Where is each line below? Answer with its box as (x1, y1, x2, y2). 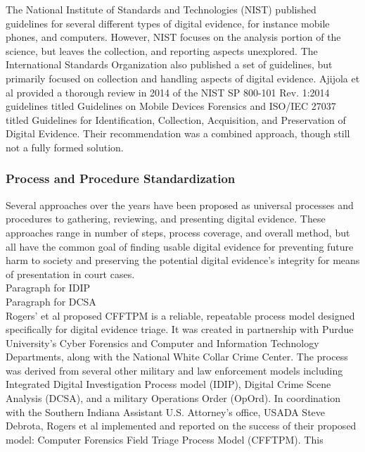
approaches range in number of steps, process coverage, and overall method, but (6, 225, 350, 239)
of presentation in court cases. (6, 266, 135, 281)
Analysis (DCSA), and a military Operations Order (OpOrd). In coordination (6, 391, 340, 406)
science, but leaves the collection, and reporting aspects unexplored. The (6, 43, 318, 58)
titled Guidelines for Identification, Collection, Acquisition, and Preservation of (6, 112, 346, 127)
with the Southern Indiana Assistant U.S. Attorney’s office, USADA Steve (6, 404, 326, 419)
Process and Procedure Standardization (6, 170, 236, 187)
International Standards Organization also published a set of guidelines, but (6, 57, 333, 72)
